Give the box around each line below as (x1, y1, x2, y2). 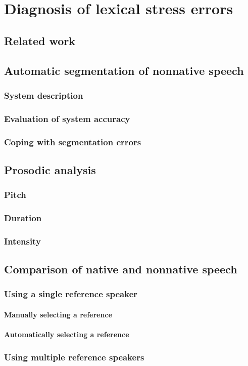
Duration (4, 212, 42, 224)
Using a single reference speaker (4, 288, 138, 300)
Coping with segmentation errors (4, 135, 141, 148)
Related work (4, 32, 76, 48)
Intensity (4, 234, 41, 247)
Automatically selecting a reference (4, 329, 129, 340)
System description (4, 89, 83, 101)
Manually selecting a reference (4, 309, 112, 319)
